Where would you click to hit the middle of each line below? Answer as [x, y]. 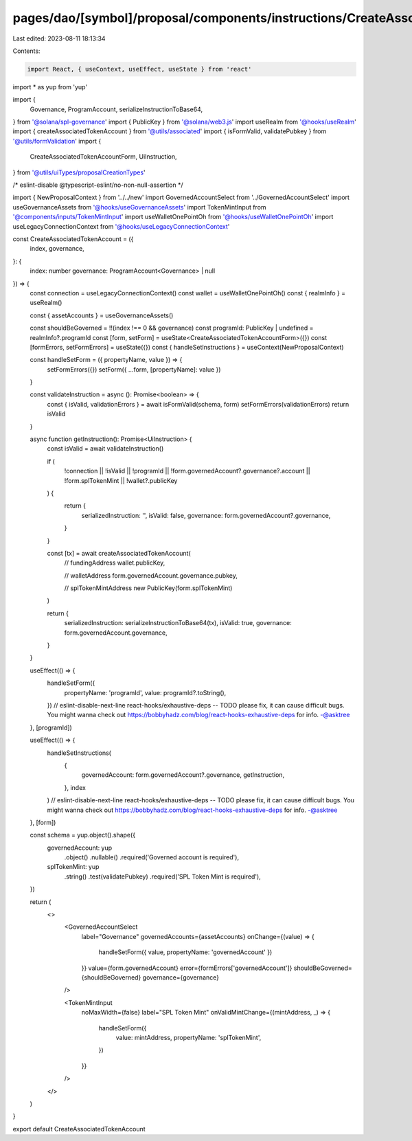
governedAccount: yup [80, 848]
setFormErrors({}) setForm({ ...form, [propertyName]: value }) [134, 369]
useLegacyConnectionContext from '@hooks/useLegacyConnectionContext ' [121, 226]
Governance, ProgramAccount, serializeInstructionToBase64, [116, 109]
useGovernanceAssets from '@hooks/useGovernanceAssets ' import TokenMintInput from [140, 207]
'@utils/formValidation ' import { [57, 141]
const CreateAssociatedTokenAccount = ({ [73, 239]
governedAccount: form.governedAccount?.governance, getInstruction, [183, 775]
